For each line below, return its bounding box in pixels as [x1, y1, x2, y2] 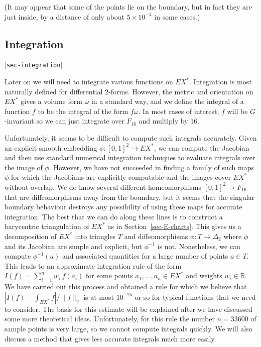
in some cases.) [154, 11, 200, 22]
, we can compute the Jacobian [154, 142, 249, 153]
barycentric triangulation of [5, 221, 89, 232]
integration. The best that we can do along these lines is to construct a [5, 211, 223, 221]
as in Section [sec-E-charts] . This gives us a [107, 221, 241, 232]
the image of [5, 162, 43, 172]
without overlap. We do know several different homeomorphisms [5, 181, 201, 192]
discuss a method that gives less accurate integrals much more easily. [5, 333, 216, 343]
